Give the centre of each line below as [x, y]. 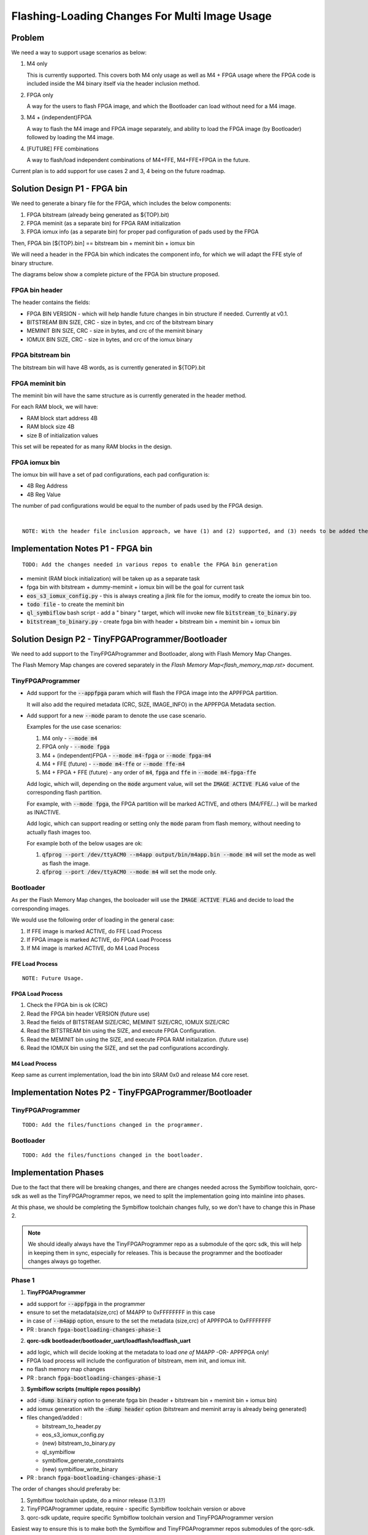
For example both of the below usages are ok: [85, 844]
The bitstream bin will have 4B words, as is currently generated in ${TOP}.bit [108, 367]
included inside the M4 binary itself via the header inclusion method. [113, 84]
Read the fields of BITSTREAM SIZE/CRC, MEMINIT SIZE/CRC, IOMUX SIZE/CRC [128, 1022]
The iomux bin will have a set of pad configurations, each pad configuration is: [110, 475]
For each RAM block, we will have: [55, 407]
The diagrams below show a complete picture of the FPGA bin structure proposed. [116, 274]
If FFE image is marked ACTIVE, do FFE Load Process [94, 931]
